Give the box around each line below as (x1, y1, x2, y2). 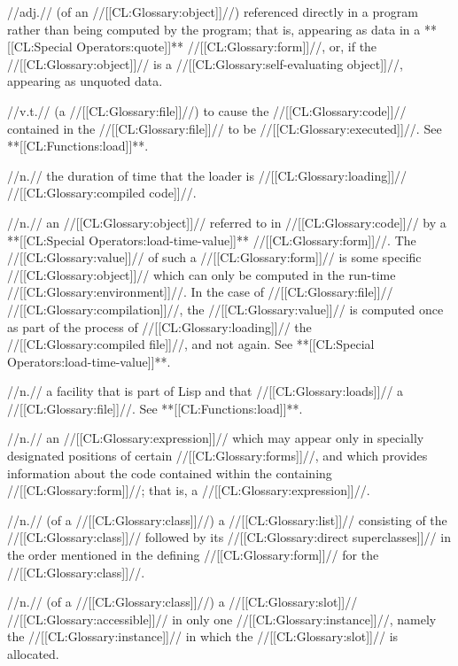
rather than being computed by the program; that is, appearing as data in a (7, 19, 421, 38)
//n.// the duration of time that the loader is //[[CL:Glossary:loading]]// (7, 166, 408, 184)
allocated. (7, 645, 59, 662)
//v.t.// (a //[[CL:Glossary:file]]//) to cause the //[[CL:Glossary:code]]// (7, 101, 407, 120)
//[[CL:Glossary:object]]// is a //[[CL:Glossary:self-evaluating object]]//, (7, 54, 403, 73)
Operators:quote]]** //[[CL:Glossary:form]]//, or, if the (76, 37, 377, 56)
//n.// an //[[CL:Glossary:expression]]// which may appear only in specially (7, 429, 424, 447)
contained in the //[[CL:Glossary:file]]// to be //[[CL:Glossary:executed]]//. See (7, 119, 442, 137)
